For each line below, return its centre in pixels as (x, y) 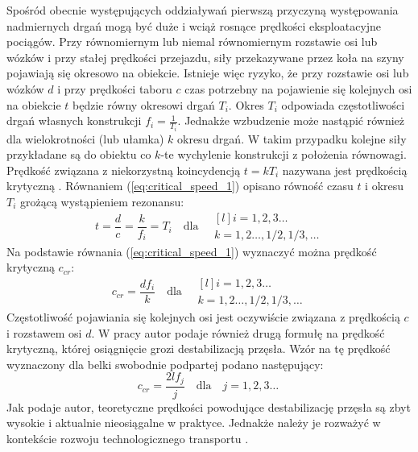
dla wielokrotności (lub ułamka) (85, 138)
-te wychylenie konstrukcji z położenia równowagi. (283, 154)
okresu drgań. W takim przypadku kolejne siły (292, 138)
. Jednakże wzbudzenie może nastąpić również (291, 120)
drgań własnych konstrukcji (74, 120)
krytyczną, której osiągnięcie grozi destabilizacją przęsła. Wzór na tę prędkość (199, 348)
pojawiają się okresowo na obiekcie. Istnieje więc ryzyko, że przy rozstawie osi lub (208, 73)
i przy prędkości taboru (115, 88)
